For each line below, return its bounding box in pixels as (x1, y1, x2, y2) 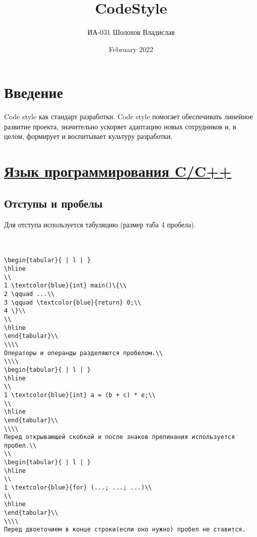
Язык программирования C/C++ (4, 161, 232, 181)
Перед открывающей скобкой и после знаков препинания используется (4, 433, 235, 441)
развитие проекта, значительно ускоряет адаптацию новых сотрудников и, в (4, 121, 236, 131)
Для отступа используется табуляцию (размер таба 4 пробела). (4, 219, 196, 229)
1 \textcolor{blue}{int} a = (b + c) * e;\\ (4, 391, 156, 399)
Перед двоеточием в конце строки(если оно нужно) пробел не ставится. (4, 526, 246, 533)
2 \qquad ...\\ (4, 290, 55, 298)
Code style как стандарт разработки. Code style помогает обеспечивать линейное (4, 111, 253, 122)
